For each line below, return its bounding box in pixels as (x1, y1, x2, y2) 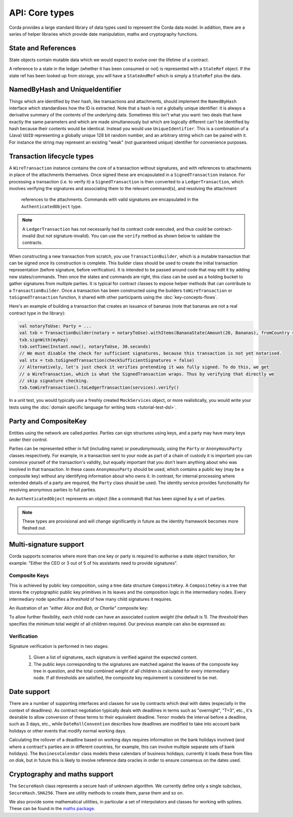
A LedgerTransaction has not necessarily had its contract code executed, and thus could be (22, 226, 213, 232)
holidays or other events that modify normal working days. (9, 728, 126, 733)
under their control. (9, 437, 48, 442)
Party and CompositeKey (9, 417, 87, 425)
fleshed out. (22, 525, 46, 531)
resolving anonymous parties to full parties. (9, 486, 97, 492)
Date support (9, 687, 50, 696)
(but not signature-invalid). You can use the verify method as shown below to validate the (36, 233, 220, 239)
